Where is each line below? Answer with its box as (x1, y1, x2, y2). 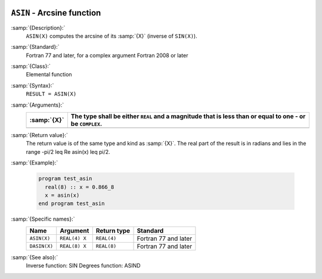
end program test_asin (38, 200, 105, 207)
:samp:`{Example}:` (11, 159, 58, 166)
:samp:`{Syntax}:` (11, 82, 54, 89)
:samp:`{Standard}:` (11, 44, 60, 51)
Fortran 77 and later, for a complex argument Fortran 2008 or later (26, 51, 188, 59)
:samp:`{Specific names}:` (11, 215, 75, 223)
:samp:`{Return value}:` (11, 132, 69, 139)
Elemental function (26, 71, 72, 78)
